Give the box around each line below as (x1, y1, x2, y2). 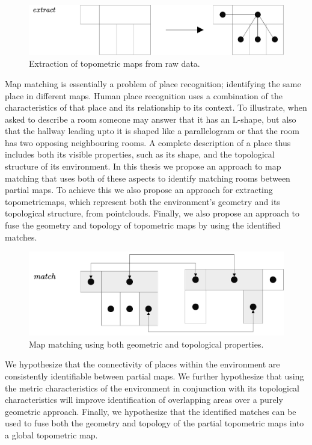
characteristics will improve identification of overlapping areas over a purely (5, 393, 283, 406)
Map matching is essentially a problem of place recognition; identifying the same (5, 77, 301, 90)
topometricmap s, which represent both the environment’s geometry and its (5, 195, 280, 207)
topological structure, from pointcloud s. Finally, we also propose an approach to (5, 207, 299, 219)
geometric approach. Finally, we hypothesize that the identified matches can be (5, 405, 296, 417)
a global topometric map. (5, 429, 98, 441)
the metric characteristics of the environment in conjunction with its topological (5, 381, 299, 394)
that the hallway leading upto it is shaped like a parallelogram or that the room (5, 124, 299, 137)
